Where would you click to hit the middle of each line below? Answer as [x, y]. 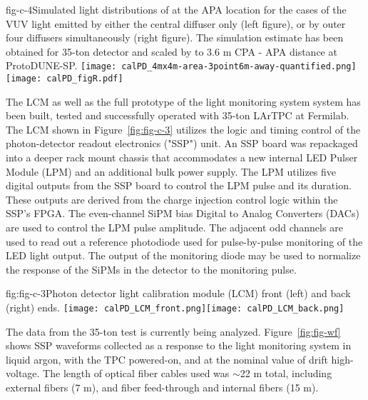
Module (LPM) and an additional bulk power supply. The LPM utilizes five [171, 171]
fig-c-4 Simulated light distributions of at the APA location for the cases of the [176, 9]
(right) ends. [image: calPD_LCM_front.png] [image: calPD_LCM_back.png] [175, 307]
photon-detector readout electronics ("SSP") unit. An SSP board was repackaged [182, 143]
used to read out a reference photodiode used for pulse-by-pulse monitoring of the [184, 241]
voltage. [23, 373]
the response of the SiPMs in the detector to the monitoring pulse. [151, 269]
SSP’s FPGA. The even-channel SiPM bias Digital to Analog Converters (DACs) [183, 213]
